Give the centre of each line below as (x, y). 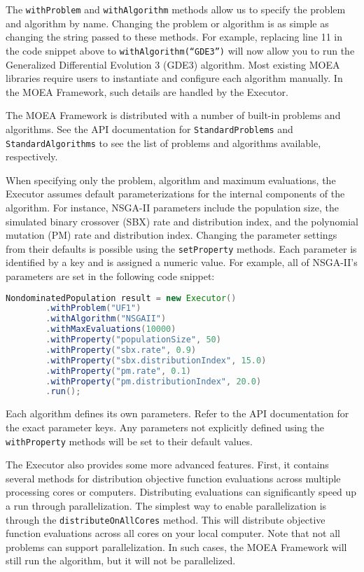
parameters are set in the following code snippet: (110, 276)
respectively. (32, 156)
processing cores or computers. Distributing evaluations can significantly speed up (181, 492)
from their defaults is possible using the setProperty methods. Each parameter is (181, 248)
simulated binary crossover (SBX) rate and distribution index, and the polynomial (182, 221)
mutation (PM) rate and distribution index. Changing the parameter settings (171, 235)
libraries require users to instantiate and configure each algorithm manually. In (174, 78)
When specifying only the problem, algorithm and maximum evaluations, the (171, 180)
